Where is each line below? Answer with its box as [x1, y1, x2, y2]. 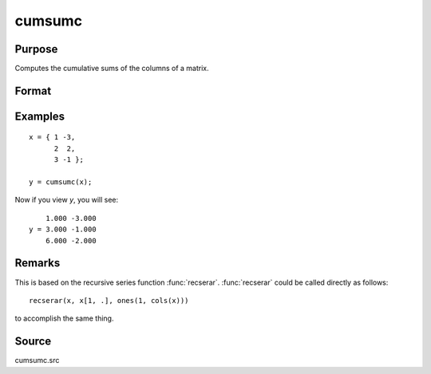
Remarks [14, 256, 61, 270]
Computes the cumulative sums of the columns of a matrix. [14, 64, 209, 73]
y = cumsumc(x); [29, 178, 93, 187]
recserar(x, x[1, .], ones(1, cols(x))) [29, 296, 189, 305]
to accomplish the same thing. [14, 313, 114, 323]
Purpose [14, 42, 58, 56]
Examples [14, 109, 65, 123]
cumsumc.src [14, 356, 60, 365]
